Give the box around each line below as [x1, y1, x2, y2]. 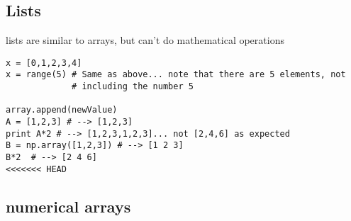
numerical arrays [6, 195, 131, 217]
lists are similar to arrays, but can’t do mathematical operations [6, 33, 284, 47]
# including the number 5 [72, 81, 194, 92]
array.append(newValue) [6, 105, 118, 115]
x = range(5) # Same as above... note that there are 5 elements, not [6, 69, 346, 80]
